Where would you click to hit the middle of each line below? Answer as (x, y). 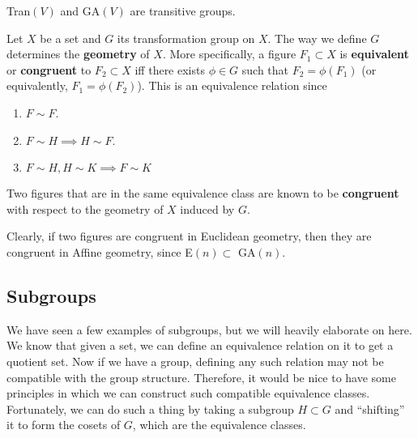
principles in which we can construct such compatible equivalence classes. (188, 393)
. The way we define (317, 38)
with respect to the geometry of (85, 208)
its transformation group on (186, 38)
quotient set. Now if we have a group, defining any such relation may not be (195, 361)
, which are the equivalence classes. (219, 425)
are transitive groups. (183, 11)
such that (265, 69)
